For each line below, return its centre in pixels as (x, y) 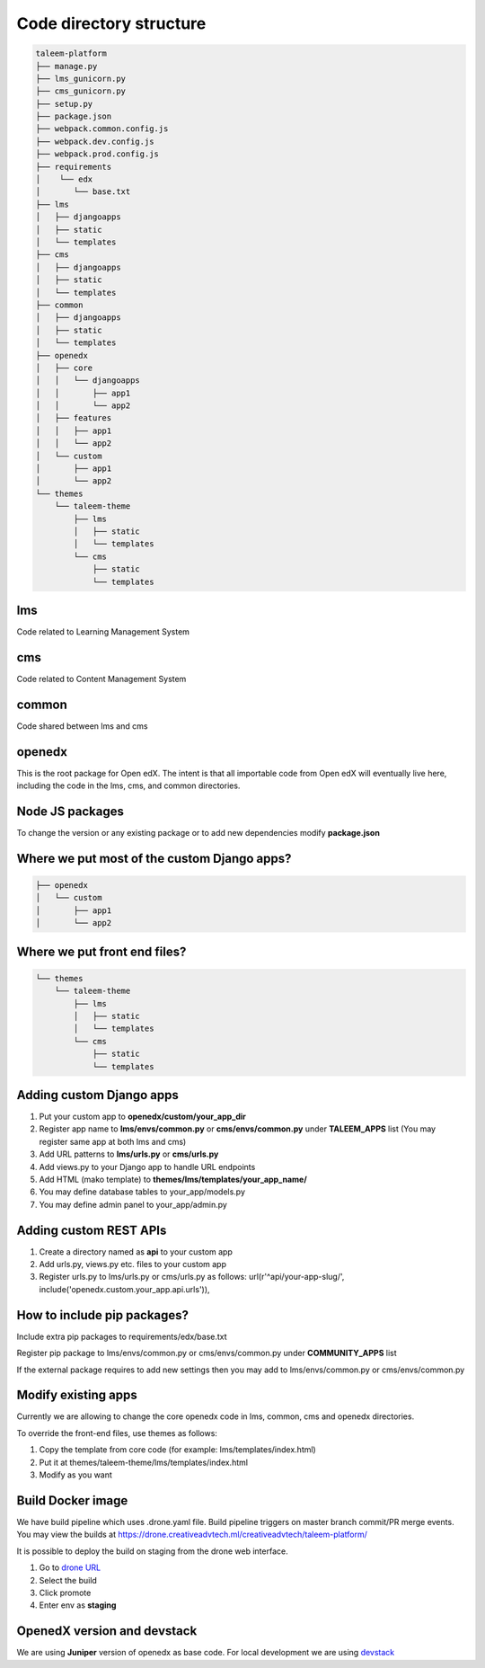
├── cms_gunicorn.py (80, 91)
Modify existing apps (77, 1395)
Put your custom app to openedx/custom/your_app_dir (143, 1117)
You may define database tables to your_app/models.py (142, 1192)
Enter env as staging (78, 1605)
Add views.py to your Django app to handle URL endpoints (147, 1167)
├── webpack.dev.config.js (95, 141)
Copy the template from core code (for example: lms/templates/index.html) (177, 1450)
